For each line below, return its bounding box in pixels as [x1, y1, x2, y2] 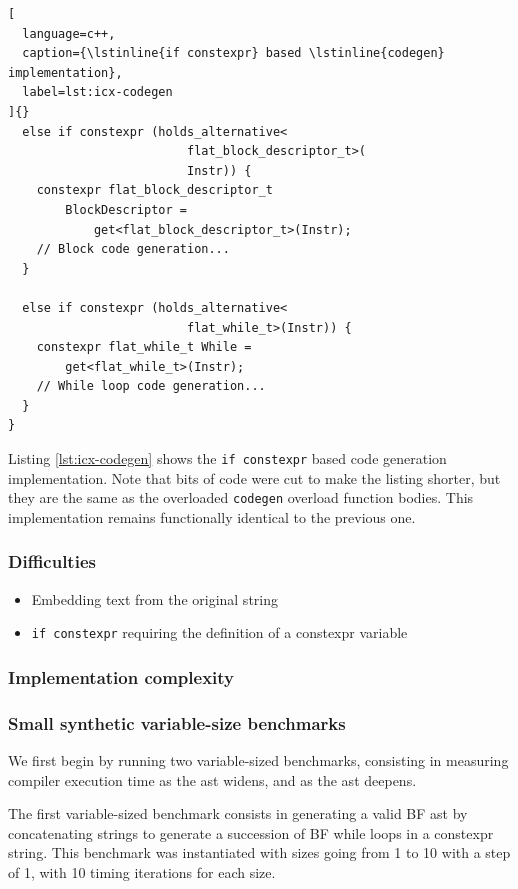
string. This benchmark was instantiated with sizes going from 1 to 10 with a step [8, 842, 511, 863]
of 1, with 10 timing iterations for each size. [8, 862, 276, 883]
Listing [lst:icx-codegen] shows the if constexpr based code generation [8, 448, 447, 469]
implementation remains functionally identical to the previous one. [8, 506, 416, 527]
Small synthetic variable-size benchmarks [8, 710, 346, 735]
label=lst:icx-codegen [22, 85, 173, 100]
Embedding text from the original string [31, 588, 278, 609]
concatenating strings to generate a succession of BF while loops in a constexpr [8, 822, 494, 843]
